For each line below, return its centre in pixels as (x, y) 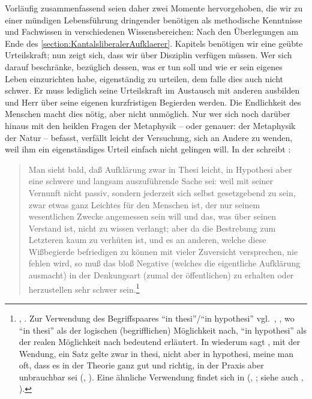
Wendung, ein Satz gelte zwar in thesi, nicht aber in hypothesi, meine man (156, 353)
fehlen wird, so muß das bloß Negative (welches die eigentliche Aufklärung (164, 263)
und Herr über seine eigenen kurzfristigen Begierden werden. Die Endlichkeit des (153, 102)
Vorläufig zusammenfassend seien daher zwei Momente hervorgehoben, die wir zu (154, 8)
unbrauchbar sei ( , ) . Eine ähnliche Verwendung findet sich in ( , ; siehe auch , (161, 376)
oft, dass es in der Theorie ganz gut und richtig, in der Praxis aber (141, 365)
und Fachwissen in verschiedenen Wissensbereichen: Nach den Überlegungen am (152, 31)
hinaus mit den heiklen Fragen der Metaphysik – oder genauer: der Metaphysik (150, 125)
